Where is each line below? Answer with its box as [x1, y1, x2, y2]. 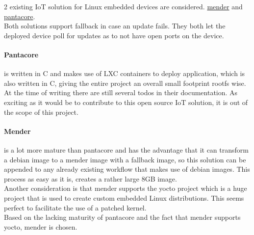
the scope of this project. [4, 106, 78, 117]
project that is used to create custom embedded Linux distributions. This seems [4, 192, 244, 203]
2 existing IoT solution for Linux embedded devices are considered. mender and [4, 1, 243, 11]
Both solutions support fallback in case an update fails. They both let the [4, 21, 226, 31]
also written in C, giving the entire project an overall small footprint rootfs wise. [4, 78, 246, 88]
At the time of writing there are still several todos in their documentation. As [4, 87, 238, 98]
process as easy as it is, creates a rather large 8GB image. [4, 173, 177, 183]
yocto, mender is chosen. [4, 221, 77, 232]
